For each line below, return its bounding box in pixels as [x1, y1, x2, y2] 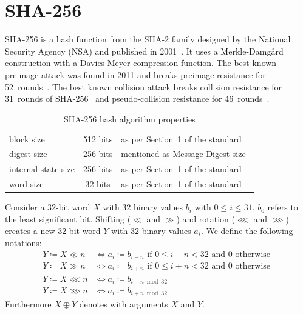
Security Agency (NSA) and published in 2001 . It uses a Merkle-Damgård [5, 44, 284, 57]
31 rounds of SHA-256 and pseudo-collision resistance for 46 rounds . [5, 92, 270, 105]
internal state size [9, 162, 75, 175]
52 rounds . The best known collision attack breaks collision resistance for [5, 80, 282, 93]
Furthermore [5, 298, 52, 310]
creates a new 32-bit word [5, 224, 101, 237]
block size [9, 132, 45, 145]
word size [9, 178, 44, 190]
